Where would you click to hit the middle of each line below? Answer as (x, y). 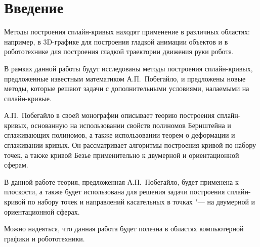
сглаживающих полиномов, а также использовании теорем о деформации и (120, 135)
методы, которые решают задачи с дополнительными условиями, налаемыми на (127, 88)
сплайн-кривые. (28, 98)
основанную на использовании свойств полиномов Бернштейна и (131, 125)
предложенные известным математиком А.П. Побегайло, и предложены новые (125, 78)
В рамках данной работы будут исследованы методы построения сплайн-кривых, (128, 68)
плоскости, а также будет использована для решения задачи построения (115, 192)
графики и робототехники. (45, 238)
